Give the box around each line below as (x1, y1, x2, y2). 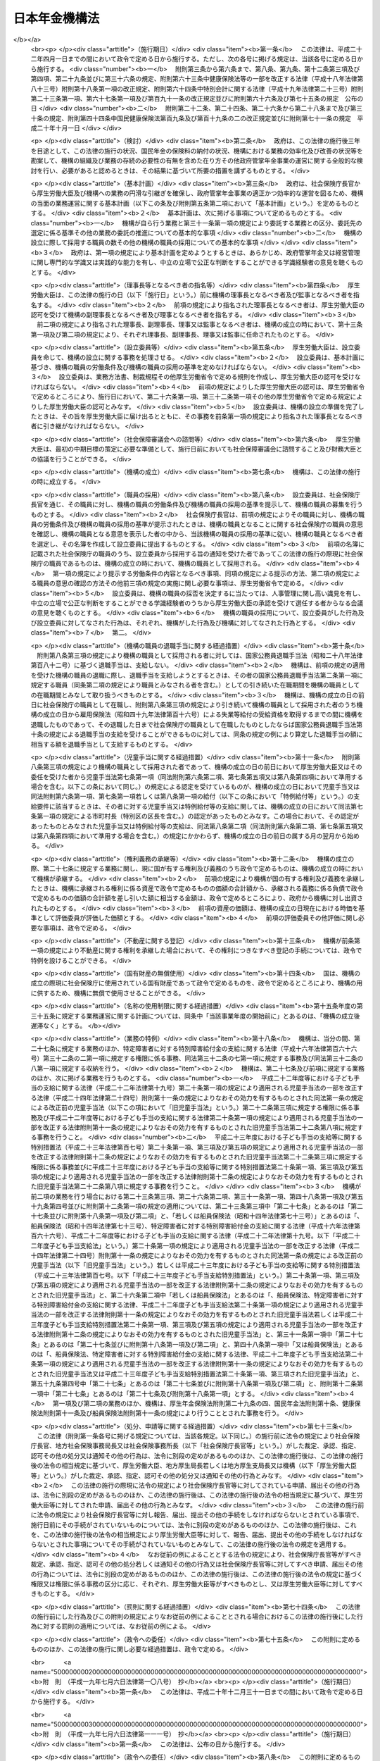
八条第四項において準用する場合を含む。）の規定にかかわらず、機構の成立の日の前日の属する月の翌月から (42, 832, 348, 840)
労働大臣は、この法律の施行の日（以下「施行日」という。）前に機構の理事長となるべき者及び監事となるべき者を (30, 291, 354, 299)
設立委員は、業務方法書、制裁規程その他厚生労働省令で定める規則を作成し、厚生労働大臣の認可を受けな (58, 373, 362, 381)
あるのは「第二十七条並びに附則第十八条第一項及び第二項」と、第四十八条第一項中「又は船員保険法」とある (49, 1340, 364, 1348)
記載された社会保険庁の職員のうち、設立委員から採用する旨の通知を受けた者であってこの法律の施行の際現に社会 (30, 549, 357, 558)
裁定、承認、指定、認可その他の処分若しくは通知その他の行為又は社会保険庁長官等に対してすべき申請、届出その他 (30, 1560, 363, 1569)
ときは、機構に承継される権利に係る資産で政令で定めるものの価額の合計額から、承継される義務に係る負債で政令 (36, 884, 364, 892)
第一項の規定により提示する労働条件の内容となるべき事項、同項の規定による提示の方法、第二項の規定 (53, 569, 348, 578)
